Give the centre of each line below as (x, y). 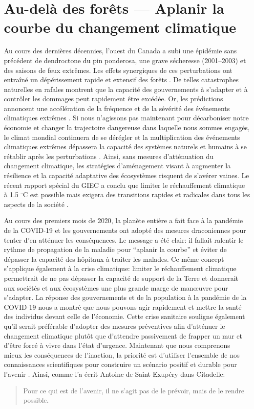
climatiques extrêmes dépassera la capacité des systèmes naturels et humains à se (126, 147)
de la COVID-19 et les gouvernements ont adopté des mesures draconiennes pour (125, 230)
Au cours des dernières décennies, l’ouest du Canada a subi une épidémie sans (120, 51)
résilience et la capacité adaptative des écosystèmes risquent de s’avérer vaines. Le (127, 175)
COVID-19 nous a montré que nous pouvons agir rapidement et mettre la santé (123, 307)
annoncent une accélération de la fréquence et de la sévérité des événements (117, 108)
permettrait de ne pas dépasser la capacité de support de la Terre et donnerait (121, 278)
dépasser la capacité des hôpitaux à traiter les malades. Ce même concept (114, 259)
